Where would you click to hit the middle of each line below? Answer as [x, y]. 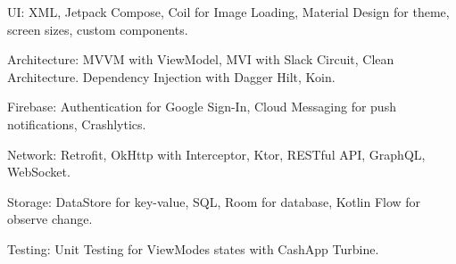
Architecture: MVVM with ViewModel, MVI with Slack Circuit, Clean [201, 59]
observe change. [50, 219]
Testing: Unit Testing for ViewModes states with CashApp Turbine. [193, 248]
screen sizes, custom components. [98, 29]
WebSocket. [39, 172]
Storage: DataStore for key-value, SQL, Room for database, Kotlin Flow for [214, 201]
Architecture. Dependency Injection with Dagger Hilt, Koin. [171, 76]
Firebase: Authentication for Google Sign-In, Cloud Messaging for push [202, 107]
